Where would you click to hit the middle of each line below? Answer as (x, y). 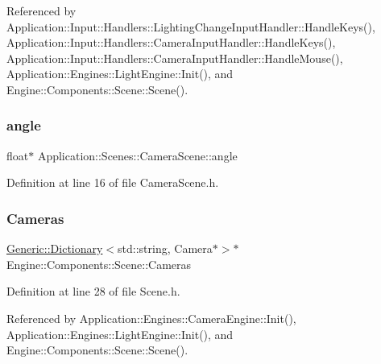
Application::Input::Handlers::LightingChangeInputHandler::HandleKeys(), (191, 26)
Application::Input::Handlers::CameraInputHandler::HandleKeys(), (171, 42)
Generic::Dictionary (55, 248)
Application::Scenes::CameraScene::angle (137, 155)
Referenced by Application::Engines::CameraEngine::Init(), (151, 318)
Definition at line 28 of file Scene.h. (93, 291)
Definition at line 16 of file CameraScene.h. (113, 182)
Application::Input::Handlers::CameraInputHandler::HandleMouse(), (175, 58)
